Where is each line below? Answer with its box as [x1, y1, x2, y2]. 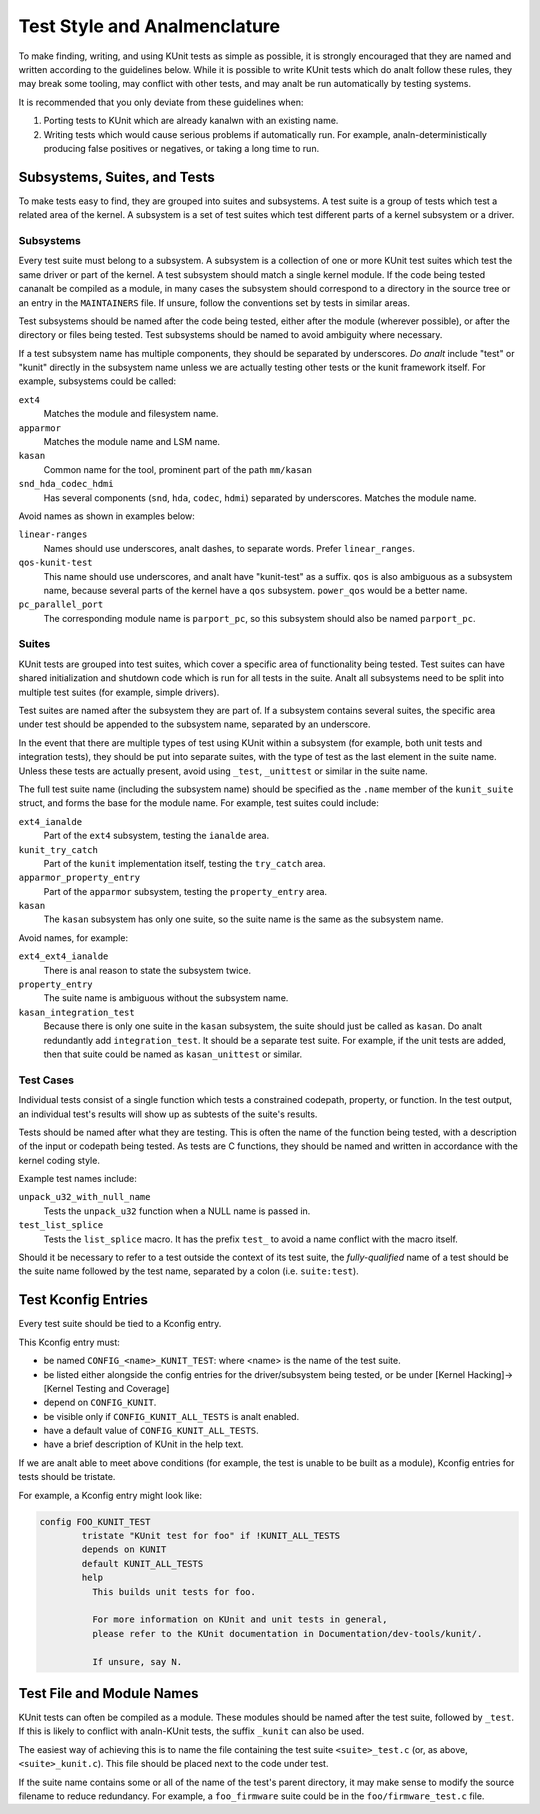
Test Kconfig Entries [18, 1291, 149, 1309]
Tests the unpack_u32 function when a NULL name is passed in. [43, 1205, 311, 1217]
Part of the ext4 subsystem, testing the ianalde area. [43, 830, 270, 842]
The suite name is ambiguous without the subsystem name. [43, 992, 289, 1004]
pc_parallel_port [18, 599, 104, 610]
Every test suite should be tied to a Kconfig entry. [18, 1318, 222, 1330]
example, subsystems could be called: [18, 375, 177, 387]
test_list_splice [18, 1220, 104, 1231]
